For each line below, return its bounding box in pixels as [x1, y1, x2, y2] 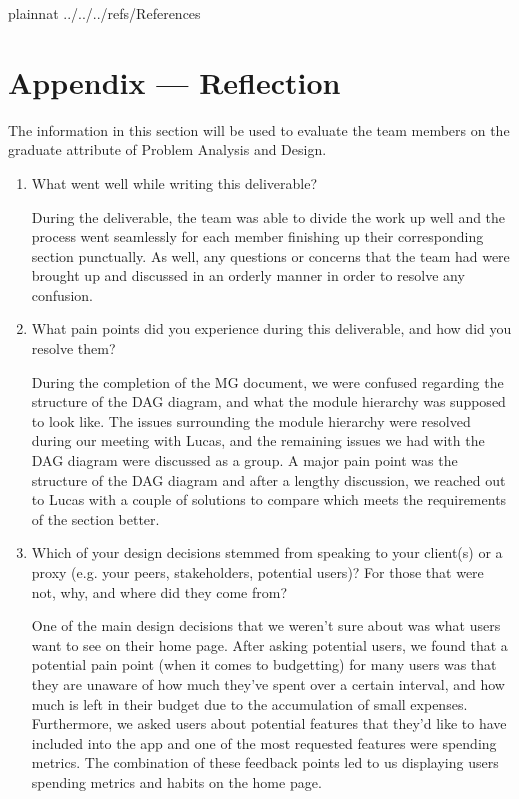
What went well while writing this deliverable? [31, 172, 318, 193]
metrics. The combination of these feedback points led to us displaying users [31, 752, 499, 773]
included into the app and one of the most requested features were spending [31, 732, 497, 753]
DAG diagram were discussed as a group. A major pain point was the [31, 450, 458, 471]
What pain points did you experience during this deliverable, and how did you [31, 318, 512, 339]
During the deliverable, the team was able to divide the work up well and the [31, 206, 506, 227]
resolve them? [31, 338, 116, 359]
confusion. [31, 284, 93, 305]
